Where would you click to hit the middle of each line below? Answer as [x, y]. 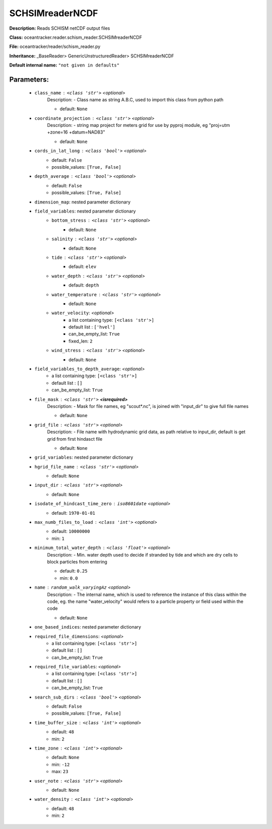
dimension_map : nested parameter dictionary [83, 202]
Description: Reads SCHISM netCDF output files [60, 28]
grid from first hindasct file [75, 439]
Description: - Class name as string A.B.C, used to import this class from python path [135, 99]
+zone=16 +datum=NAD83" [76, 132]
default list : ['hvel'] [92, 327]
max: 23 [60, 772]
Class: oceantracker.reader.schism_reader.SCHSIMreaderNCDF [76, 37]
